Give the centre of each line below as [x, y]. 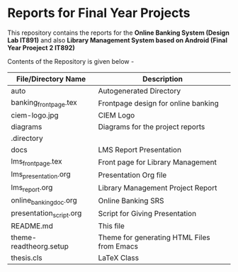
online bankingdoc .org [44, 200]
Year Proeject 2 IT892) [41, 47]
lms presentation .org [41, 175]
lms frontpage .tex [36, 162]
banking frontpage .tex [44, 103]
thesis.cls [27, 258]
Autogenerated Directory [140, 91]
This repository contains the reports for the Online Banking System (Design [119, 33]
